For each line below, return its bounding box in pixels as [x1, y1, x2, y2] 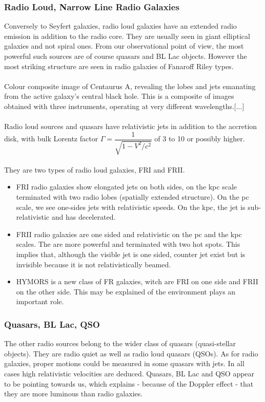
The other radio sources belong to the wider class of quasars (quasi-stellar [4, 338, 236, 349]
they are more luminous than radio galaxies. [4, 388, 143, 399]
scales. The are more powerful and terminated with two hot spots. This [16, 239, 240, 249]
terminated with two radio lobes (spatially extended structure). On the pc [16, 191, 249, 202]
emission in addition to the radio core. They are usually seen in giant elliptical [4, 30, 250, 41]
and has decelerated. [51, 211, 116, 222]
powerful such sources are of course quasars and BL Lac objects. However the [4, 51, 247, 61]
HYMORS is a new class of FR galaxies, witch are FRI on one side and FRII [16, 276, 258, 287]
